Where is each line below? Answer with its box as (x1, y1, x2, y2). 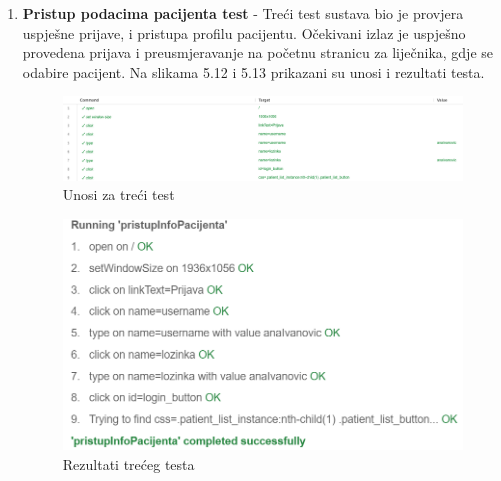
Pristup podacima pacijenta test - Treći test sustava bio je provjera (22, 3, 464, 23)
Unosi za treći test (62, 184, 175, 205)
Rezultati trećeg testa (62, 453, 195, 474)
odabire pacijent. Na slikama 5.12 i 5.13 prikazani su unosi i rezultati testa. (22, 61, 485, 82)
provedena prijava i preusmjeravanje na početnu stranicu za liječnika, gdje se (22, 42, 494, 63)
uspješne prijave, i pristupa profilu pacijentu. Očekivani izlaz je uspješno (22, 22, 466, 43)
